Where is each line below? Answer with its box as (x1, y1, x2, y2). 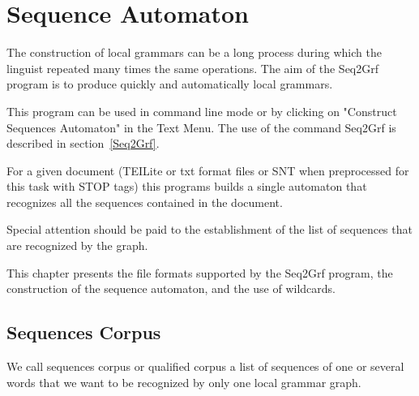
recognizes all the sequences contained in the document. (6, 193, 283, 210)
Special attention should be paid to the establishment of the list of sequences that (6, 221, 413, 238)
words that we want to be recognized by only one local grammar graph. (6, 373, 361, 390)
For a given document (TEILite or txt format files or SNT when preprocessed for (6, 161, 409, 179)
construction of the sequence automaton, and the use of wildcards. (6, 280, 336, 297)
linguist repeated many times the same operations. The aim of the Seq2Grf (6, 59, 379, 76)
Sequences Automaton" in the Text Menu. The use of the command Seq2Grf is (6, 118, 396, 136)
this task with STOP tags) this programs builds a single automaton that (6, 178, 367, 195)
